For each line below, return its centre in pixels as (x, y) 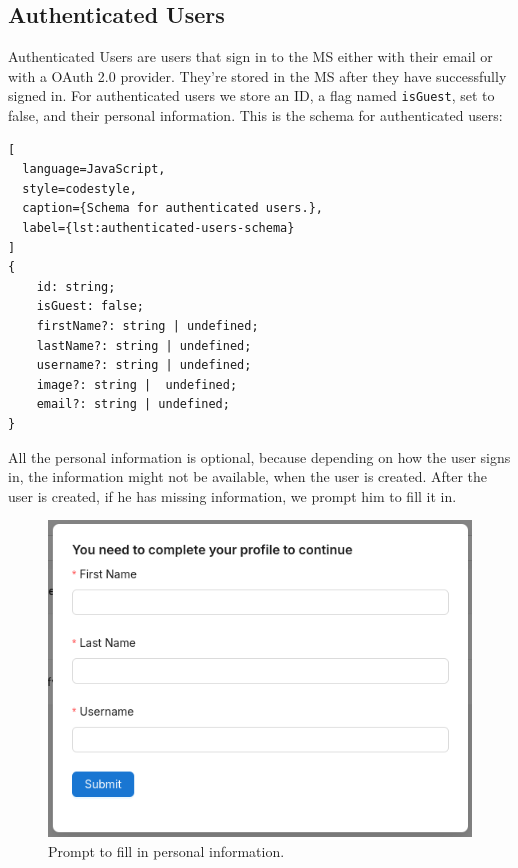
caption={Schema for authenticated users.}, (172, 208)
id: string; (76, 286)
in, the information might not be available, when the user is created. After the (248, 476)
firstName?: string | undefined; (147, 325)
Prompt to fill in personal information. (166, 850)
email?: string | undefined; (133, 404)
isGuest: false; (90, 306)
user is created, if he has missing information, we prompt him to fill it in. (232, 495)
